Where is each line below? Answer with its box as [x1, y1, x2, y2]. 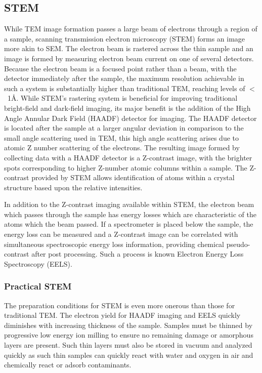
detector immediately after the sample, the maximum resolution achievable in [4, 73, 244, 84]
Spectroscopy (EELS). [4, 258, 72, 269]
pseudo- [226, 238, 250, 249]
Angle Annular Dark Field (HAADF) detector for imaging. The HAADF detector [4, 112, 257, 123]
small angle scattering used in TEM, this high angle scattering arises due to [4, 132, 239, 143]
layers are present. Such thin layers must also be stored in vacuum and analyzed [4, 340, 252, 350]
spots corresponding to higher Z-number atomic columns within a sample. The [4, 162, 247, 173]
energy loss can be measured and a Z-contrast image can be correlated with [4, 229, 238, 239]
